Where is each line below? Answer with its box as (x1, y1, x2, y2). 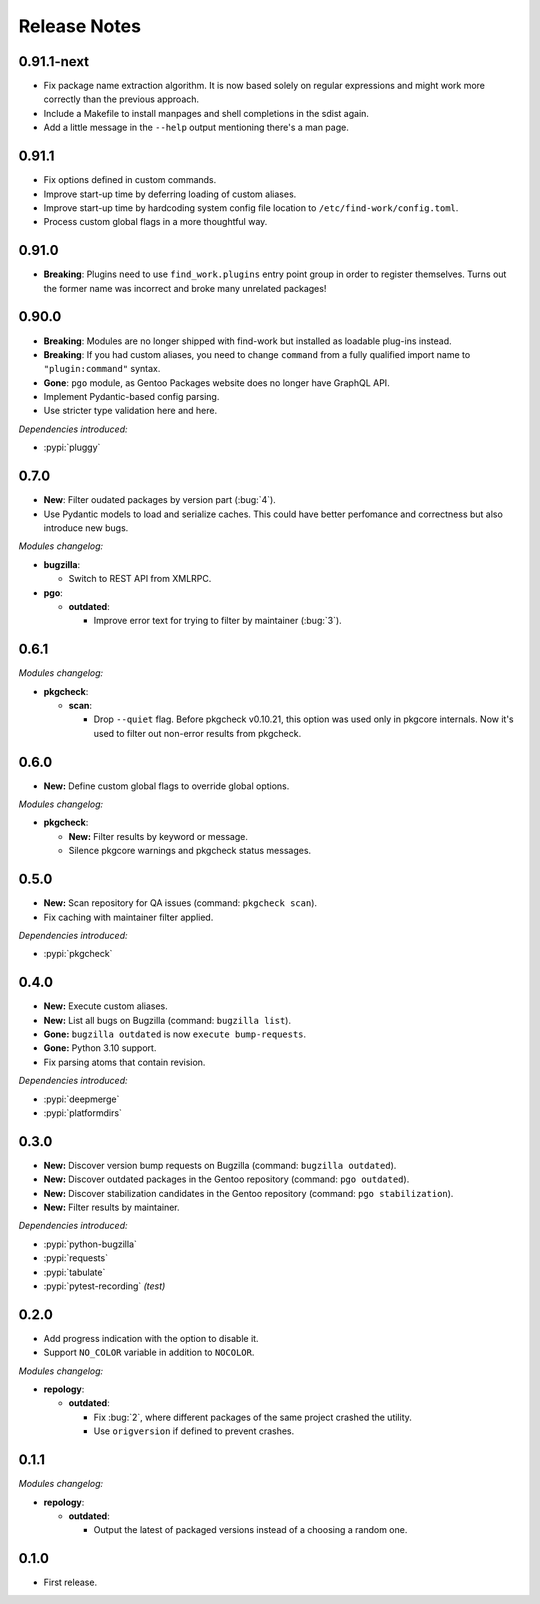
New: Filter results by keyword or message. (68, 830, 249, 842)
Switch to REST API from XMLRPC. (68, 573, 212, 585)
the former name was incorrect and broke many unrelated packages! (43, 282, 327, 294)
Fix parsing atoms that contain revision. (43, 1056, 206, 1068)
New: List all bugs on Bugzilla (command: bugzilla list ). (43, 1014, 292, 1026)
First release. (43, 1576, 98, 1589)
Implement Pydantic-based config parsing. (43, 391, 220, 403)
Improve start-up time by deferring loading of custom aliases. (43, 188, 297, 200)
